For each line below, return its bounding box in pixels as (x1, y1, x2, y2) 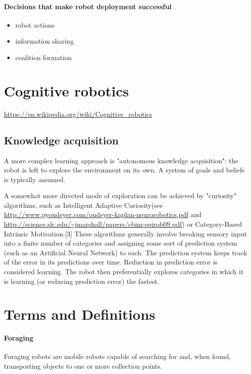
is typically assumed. (4, 174, 65, 184)
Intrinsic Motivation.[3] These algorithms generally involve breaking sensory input (4, 228, 247, 238)
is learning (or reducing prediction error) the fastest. (4, 276, 159, 286)
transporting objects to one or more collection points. (4, 360, 162, 371)
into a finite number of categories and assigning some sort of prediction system (4, 238, 237, 248)
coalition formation (15, 52, 72, 62)
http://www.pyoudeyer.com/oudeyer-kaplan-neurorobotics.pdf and (4, 209, 202, 219)
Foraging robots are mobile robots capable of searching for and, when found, (4, 351, 231, 361)
